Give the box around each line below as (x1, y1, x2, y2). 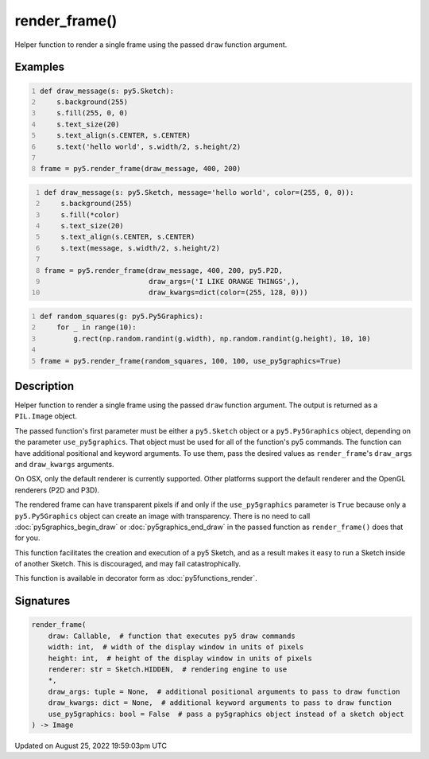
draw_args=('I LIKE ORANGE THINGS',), (148, 277, 300, 286)
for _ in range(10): (56, 323, 137, 332)
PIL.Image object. (14, 411, 77, 421)
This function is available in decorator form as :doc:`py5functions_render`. (14, 574, 257, 583)
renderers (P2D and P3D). (14, 485, 100, 495)
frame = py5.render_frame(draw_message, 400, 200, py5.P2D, (44, 266, 284, 274)
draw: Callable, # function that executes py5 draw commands (48, 631, 296, 640)
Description (14, 379, 75, 393)
